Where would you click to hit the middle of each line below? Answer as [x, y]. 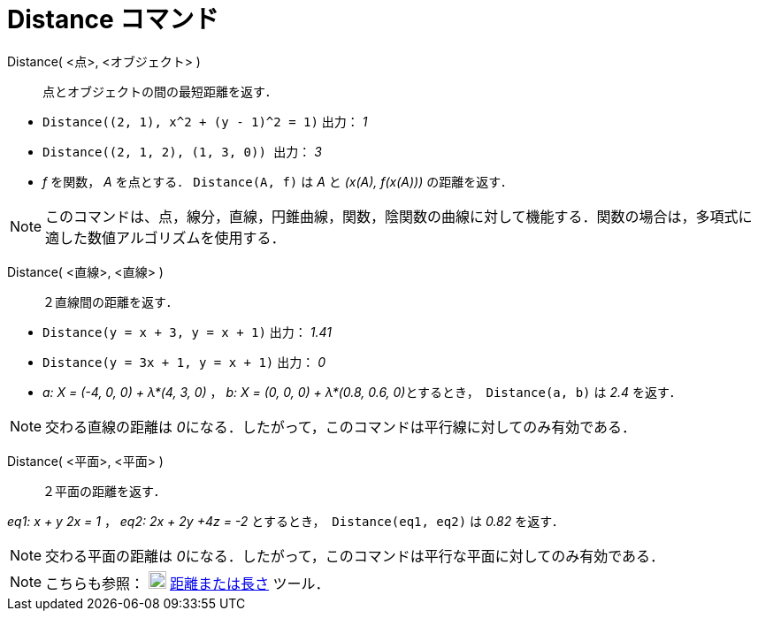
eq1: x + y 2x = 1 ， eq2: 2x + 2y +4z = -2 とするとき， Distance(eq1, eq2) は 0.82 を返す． [286, 521]
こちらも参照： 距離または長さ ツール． [188, 583]
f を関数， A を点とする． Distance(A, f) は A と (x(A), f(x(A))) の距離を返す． [278, 181]
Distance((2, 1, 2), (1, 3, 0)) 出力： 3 [182, 151]
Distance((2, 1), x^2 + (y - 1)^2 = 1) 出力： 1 [205, 121]
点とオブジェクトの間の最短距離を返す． [160, 91]
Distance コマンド [113, 19]
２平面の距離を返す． [104, 491]
